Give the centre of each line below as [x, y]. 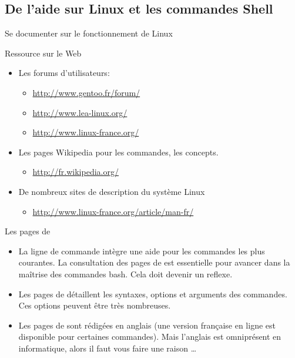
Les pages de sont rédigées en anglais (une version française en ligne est [147, 325]
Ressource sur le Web [43, 53]
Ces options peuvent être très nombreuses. [95, 305]
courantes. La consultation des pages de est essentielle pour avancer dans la [154, 262]
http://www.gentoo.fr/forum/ [86, 92]
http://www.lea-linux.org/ [80, 112]
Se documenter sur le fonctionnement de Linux [89, 33]
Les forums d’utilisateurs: [64, 73]
